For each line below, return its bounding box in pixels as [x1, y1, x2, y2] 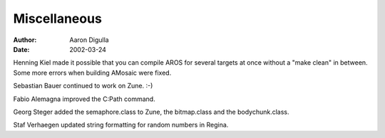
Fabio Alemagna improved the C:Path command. [13, 95, 156, 103]
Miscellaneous [13, 11, 103, 26]
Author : [13, 36, 37, 44]
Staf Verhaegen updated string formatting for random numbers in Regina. [13, 121, 229, 129]
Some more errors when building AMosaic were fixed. [13, 68, 172, 77]
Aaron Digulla [69, 36, 110, 44]
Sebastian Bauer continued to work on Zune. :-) [13, 82, 153, 90]
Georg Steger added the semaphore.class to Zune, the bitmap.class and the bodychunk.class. [13, 107, 289, 116]
